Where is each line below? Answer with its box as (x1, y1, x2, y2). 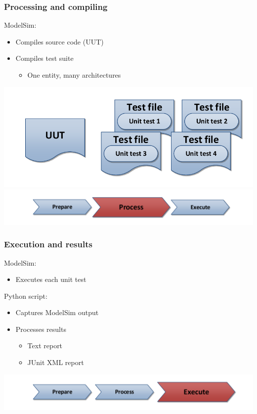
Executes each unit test (15, 274, 86, 284)
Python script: (4, 290, 47, 301)
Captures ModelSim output (15, 307, 99, 318)
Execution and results (4, 238, 92, 250)
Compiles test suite (15, 53, 74, 63)
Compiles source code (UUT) (15, 36, 104, 46)
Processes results (15, 323, 66, 334)
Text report (27, 340, 63, 351)
